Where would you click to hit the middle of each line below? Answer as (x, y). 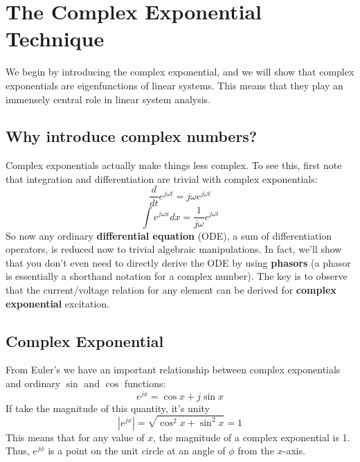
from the (256, 451)
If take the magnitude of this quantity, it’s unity (108, 408)
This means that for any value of (75, 437)
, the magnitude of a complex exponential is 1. (252, 437)
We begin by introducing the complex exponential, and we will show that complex (180, 72)
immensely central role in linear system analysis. (108, 99)
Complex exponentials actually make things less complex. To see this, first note (174, 165)
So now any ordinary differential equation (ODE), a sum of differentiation (169, 235)
